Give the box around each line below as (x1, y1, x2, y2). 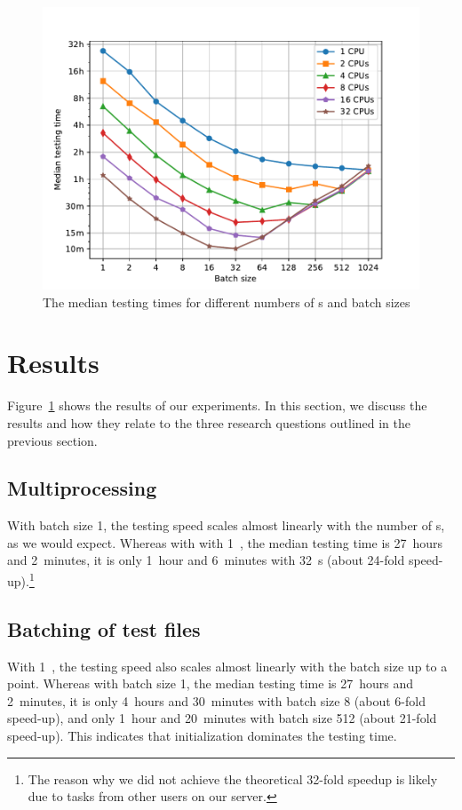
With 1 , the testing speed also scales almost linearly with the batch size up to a (7, 656, 448, 675)
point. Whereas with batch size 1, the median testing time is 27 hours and (7, 674, 414, 693)
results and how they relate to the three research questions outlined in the (7, 413, 411, 432)
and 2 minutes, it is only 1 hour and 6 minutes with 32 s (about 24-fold (7, 551, 405, 569)
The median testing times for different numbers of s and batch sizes (43, 292, 410, 311)
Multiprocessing (7, 474, 157, 502)
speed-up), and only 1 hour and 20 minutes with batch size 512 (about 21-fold (7, 709, 437, 727)
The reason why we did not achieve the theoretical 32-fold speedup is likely (28, 769, 438, 788)
